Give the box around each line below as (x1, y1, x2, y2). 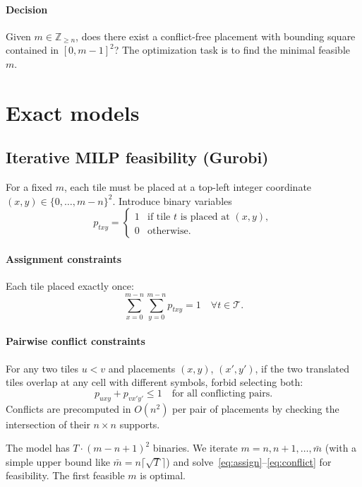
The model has (6, 440, 70, 455)
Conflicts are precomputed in (6, 401, 131, 416)
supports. (119, 416, 160, 431)
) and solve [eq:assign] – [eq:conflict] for (166, 454, 332, 469)
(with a (325, 440, 357, 455)
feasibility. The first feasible (6, 468, 125, 483)
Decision (6, 1, 48, 16)
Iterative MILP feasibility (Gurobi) (6, 146, 269, 168)
